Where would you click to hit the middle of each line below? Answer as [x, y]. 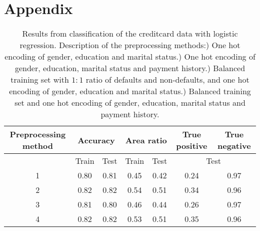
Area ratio [146, 140]
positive [192, 146]
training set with [40, 80]
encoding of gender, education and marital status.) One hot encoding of [130, 57]
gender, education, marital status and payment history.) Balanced [130, 68]
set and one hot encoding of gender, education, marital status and [130, 103]
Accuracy [96, 140]
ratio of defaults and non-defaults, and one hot [167, 80]
